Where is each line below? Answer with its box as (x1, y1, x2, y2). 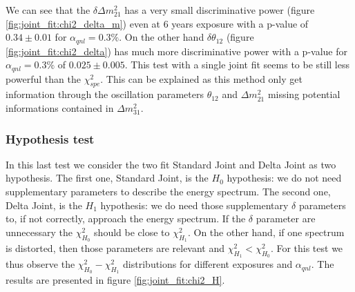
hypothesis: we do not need (227, 171, 342, 185)
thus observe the (6, 257, 75, 271)
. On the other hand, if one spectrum (187, 224, 345, 239)
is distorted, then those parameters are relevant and (6, 241, 225, 255)
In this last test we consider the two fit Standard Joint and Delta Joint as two (6, 157, 336, 171)
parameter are (256, 211, 316, 226)
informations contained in (6, 101, 114, 115)
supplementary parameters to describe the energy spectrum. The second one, (6, 184, 331, 199)
